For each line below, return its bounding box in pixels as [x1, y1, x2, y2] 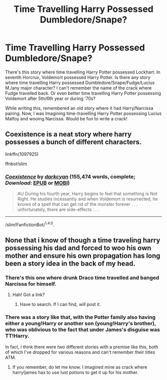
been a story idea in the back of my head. [5, 260, 136, 268]
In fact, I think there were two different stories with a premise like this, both [5, 344, 159, 350]
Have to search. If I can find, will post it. [19, 301, 101, 307]
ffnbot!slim [5, 161, 27, 167]
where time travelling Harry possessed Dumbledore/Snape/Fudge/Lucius [5, 80, 155, 86]
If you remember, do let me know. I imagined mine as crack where [12, 364, 148, 370]
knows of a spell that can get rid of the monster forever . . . [17, 201, 138, 207]
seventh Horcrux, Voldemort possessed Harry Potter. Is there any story [5, 74, 151, 80]
